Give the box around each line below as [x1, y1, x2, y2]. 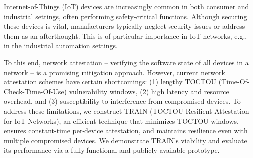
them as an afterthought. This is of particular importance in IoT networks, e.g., [4, 30, 247, 41]
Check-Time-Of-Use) [4, 86, 67, 96]
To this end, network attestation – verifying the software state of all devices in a [4, 57, 249, 67]
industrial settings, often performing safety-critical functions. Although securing [4, 11, 247, 21]
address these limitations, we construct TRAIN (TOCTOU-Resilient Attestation [4, 105, 249, 116]
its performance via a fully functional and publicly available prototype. [4, 145, 220, 155]
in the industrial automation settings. [4, 40, 118, 51]
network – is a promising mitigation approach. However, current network [4, 67, 225, 77]
